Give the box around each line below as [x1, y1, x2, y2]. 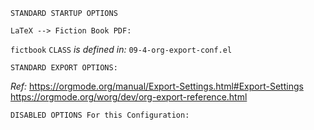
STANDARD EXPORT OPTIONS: [10, 63, 118, 73]
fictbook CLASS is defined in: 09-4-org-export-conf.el [10, 44, 233, 55]
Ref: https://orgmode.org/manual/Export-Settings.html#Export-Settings [10, 80, 304, 92]
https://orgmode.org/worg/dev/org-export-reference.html [10, 91, 248, 103]
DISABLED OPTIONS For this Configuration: [10, 110, 190, 120]
